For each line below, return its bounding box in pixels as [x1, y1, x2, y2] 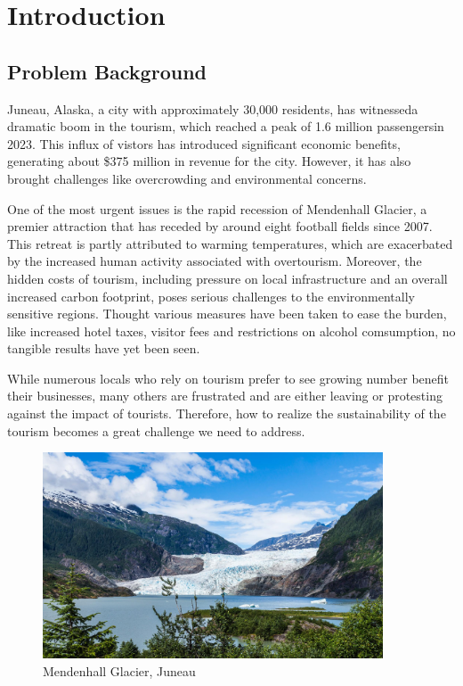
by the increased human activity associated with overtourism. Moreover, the [7, 252, 422, 270]
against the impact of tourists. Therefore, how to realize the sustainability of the [7, 404, 446, 423]
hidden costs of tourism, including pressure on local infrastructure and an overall [7, 269, 448, 287]
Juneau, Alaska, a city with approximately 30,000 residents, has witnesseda [7, 99, 418, 118]
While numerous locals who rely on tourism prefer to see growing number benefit [7, 368, 450, 387]
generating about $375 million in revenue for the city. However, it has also [7, 152, 411, 170]
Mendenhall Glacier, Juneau [43, 661, 196, 680]
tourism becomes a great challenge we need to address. [7, 421, 305, 440]
